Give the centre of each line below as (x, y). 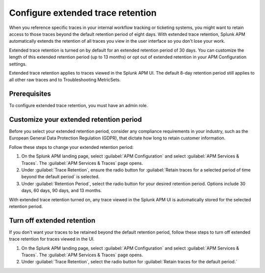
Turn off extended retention (52, 220)
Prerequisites (30, 94)
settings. (18, 64)
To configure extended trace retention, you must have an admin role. (79, 106)
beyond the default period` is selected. (61, 177)
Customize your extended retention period (76, 120)
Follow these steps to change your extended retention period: (71, 147)
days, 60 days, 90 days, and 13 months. (62, 191)
